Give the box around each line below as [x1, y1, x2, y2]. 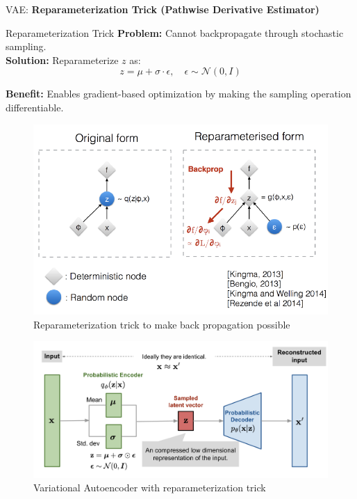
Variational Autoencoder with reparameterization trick [33, 480, 266, 495]
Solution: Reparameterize [6, 52, 119, 67]
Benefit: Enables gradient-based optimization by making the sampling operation [6, 86, 351, 101]
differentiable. [6, 100, 64, 114]
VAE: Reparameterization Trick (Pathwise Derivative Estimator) [6, 2, 319, 16]
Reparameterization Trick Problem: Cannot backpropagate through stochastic [6, 25, 344, 40]
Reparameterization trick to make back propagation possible [33, 317, 290, 331]
